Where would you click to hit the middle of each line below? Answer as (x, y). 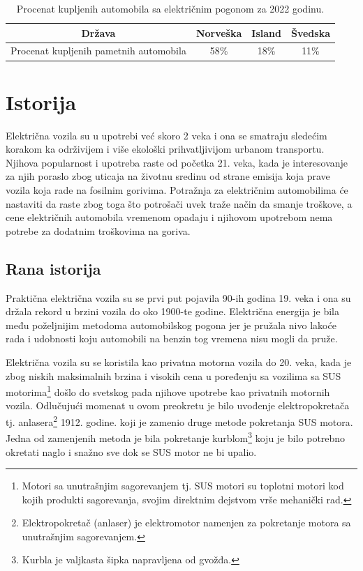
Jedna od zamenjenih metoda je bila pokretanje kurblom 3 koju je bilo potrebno (176, 437)
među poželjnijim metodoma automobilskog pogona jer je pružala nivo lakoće (171, 325)
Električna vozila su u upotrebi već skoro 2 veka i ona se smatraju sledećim (166, 135)
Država (98, 32)
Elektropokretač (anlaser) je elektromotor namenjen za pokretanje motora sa (186, 523)
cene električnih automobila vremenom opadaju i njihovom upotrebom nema (169, 217)
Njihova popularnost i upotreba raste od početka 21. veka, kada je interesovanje (177, 162)
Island (266, 32)
